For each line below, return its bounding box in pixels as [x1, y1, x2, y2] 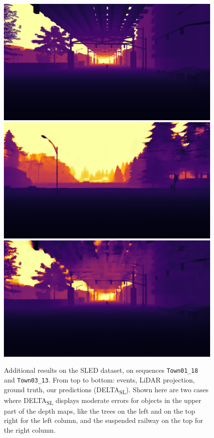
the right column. [4, 425, 56, 435]
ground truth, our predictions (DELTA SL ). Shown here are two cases [4, 384, 209, 396]
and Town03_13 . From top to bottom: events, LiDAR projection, [4, 374, 195, 384]
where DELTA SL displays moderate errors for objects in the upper [4, 395, 201, 406]
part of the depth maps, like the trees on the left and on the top [4, 405, 196, 416]
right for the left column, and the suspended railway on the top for [4, 415, 203, 425]
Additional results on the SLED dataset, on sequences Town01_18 [4, 365, 198, 375]
